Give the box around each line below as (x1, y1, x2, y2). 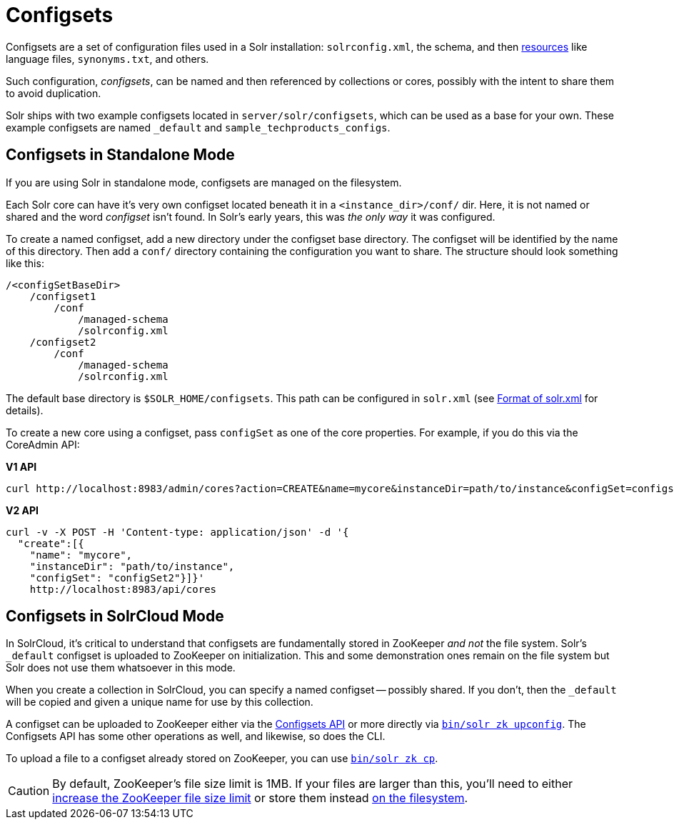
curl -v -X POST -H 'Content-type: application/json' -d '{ (6, 526, 349, 538)
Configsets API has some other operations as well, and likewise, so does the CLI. (6, 730, 386, 743)
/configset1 (29, 290, 96, 302)
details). (6, 404, 44, 416)
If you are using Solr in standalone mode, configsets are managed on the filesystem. (6, 176, 402, 189)
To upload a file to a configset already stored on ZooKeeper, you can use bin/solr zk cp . (6, 752, 438, 765)
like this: (6, 256, 44, 269)
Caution (8, 784, 50, 799)
